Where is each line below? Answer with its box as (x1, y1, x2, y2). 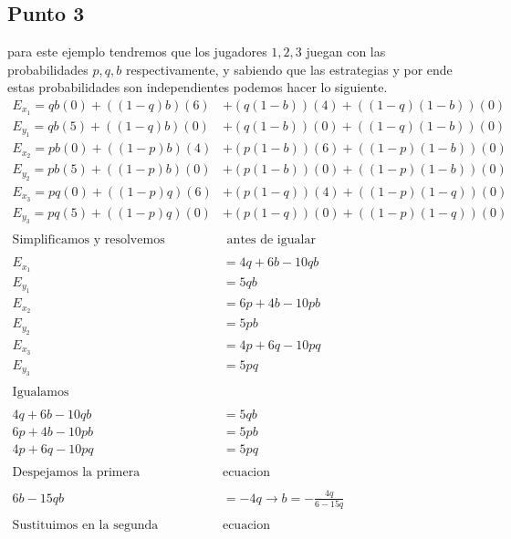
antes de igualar (226, 233, 316, 247)
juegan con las (306, 42, 386, 61)
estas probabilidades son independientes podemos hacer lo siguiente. (7, 78, 388, 97)
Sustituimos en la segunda (12, 519, 159, 533)
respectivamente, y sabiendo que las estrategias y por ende (125, 59, 453, 78)
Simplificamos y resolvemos (12, 233, 165, 247)
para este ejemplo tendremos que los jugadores (7, 42, 267, 61)
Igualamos (12, 386, 69, 399)
